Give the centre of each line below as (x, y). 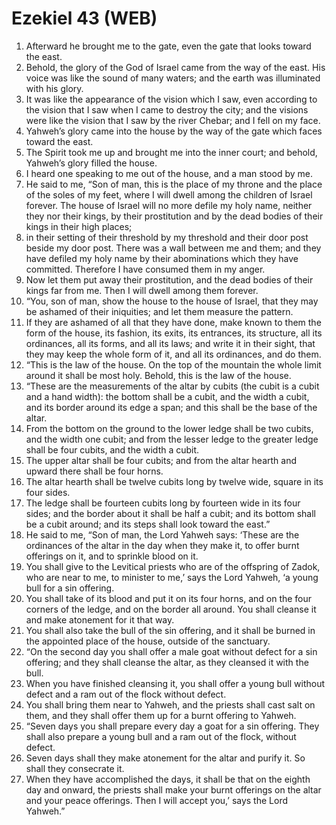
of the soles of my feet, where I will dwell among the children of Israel (169, 194)
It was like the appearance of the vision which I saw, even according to (171, 99)
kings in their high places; (79, 226)
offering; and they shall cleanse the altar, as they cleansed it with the (167, 662)
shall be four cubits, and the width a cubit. (112, 449)
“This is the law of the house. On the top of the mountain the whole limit (173, 364)
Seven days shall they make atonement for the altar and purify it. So (165, 758)
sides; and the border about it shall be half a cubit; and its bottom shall (170, 513)
